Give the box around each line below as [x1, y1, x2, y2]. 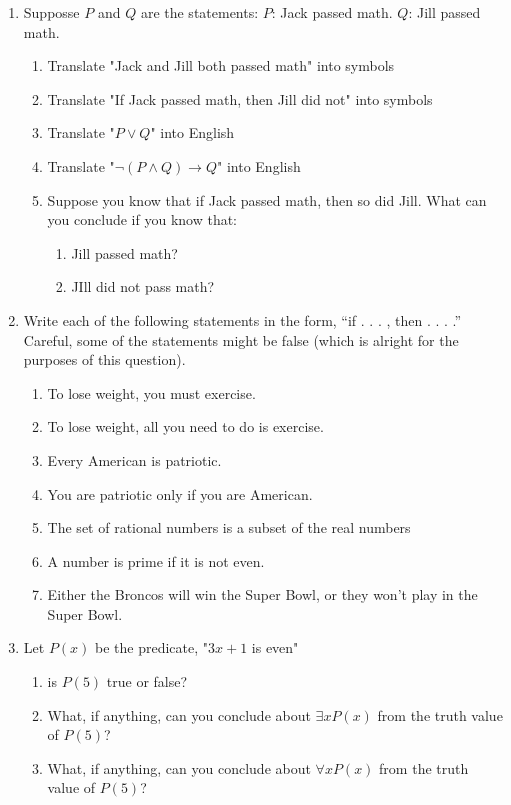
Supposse [23, 2, 80, 22]
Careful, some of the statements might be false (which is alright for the [23, 329, 459, 350]
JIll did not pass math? [71, 276, 215, 297]
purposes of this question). [23, 349, 186, 370]
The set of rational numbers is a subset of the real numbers [47, 517, 411, 538]
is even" [251, 637, 299, 658]
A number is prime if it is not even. [47, 550, 265, 571]
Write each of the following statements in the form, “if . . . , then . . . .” [23, 309, 462, 330]
